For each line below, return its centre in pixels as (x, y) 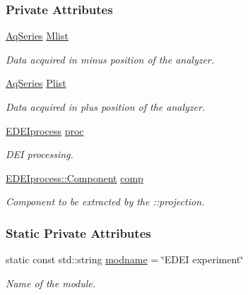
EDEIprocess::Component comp (75, 177)
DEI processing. (40, 154)
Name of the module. (51, 283)
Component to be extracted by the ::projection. (105, 201)
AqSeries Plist (36, 83)
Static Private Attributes (78, 233)
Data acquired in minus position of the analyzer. (110, 59)
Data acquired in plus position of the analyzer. (106, 107)
